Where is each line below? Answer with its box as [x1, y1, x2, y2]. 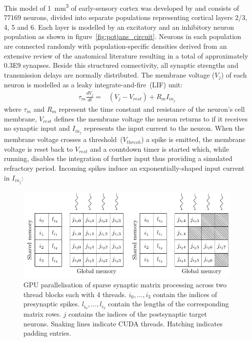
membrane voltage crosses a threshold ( [4, 134, 123, 144]
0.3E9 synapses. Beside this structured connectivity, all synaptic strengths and [4, 60, 238, 70]
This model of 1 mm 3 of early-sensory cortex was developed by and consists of [4, 1, 239, 13]
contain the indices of [153, 289, 217, 299]
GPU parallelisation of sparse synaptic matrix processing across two [23, 280, 227, 290]
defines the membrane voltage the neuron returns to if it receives [54, 113, 248, 123]
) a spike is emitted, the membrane [141, 134, 246, 144]
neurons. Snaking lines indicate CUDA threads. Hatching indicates [23, 318, 223, 328]
